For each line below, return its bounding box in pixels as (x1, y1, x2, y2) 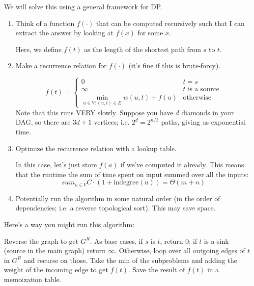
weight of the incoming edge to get (4, 264, 108, 275)
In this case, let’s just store (15, 159, 97, 170)
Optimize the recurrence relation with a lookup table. (15, 143, 177, 153)
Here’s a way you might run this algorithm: (4, 219, 135, 229)
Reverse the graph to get (4, 235, 79, 246)
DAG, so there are (15, 117, 71, 127)
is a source (188, 86, 220, 93)
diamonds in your (181, 107, 234, 117)
